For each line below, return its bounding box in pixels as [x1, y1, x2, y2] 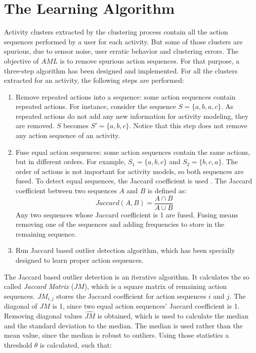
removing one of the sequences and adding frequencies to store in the [15, 219, 224, 229]
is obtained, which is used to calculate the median [97, 311, 249, 321]
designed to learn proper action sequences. [15, 255, 144, 265]
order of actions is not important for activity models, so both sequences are [15, 166, 244, 176]
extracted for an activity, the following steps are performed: [4, 75, 184, 85]
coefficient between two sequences [15, 185, 117, 196]
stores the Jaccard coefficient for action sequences [56, 290, 207, 301]
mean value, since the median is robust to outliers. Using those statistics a [4, 330, 229, 340]
